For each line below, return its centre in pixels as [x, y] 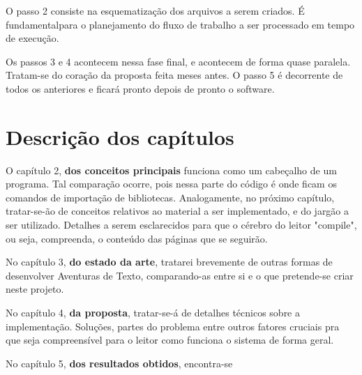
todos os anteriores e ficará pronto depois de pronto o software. [140, 88]
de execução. [32, 38]
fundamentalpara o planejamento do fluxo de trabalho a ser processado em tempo [180, 24]
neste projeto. [35, 289]
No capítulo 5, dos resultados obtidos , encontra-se [119, 363]
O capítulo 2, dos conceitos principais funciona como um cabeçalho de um [171, 170]
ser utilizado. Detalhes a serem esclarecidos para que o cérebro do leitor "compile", [181, 225]
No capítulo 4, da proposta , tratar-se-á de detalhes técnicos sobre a [153, 313]
